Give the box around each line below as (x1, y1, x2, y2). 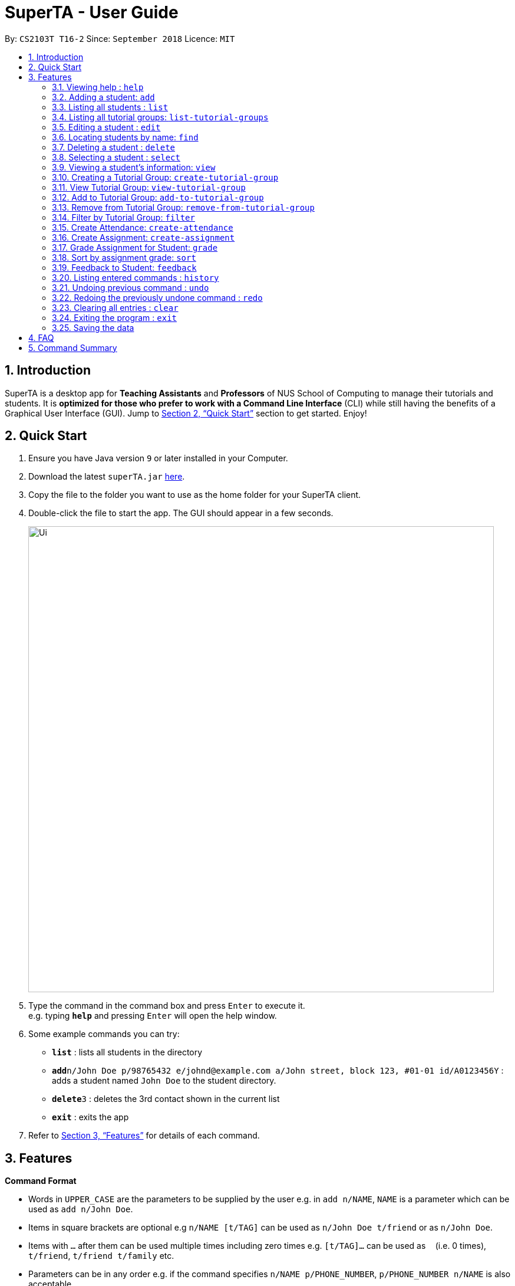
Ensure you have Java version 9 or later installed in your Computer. (28, 453, 288, 464)
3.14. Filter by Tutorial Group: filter (52, 212, 195, 222)
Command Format (5, 1176, 77, 1186)
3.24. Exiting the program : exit (52, 312, 177, 323)
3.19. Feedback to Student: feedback (52, 262, 197, 273)
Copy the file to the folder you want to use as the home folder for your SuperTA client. (28, 490, 361, 500)
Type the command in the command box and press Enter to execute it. (28, 1000, 305, 1011)
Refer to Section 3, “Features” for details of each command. (28, 1130, 260, 1141)
